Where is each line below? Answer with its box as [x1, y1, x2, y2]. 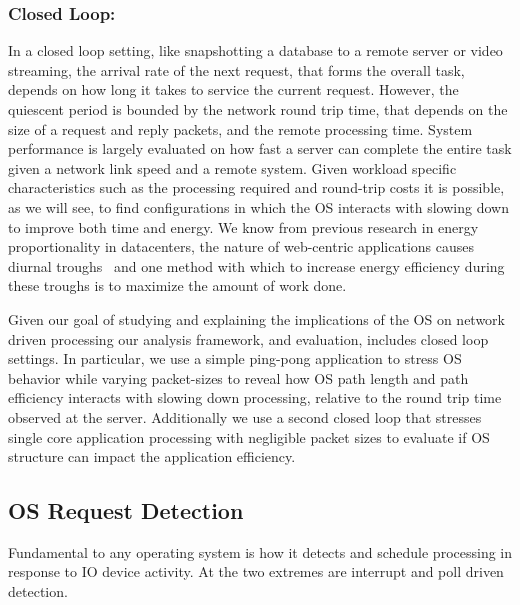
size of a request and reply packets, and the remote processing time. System [8, 118, 473, 139]
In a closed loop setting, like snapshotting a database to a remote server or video [8, 40, 503, 61]
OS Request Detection [8, 495, 244, 526]
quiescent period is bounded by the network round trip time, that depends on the [8, 99, 508, 119]
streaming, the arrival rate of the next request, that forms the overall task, [8, 59, 465, 80]
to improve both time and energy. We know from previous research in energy [8, 216, 479, 237]
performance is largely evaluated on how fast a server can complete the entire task [8, 138, 512, 159]
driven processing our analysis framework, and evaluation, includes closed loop [8, 328, 489, 349]
